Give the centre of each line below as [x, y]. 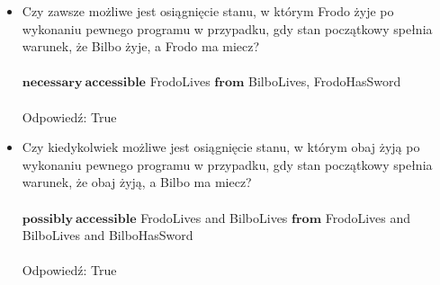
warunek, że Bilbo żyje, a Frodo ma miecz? [141, 46]
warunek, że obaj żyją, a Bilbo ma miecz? [137, 182]
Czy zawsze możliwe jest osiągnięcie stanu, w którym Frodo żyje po [208, 11]
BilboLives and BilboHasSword [108, 235]
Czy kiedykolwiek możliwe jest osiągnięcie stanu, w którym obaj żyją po [221, 147]
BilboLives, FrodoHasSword [325, 81]
